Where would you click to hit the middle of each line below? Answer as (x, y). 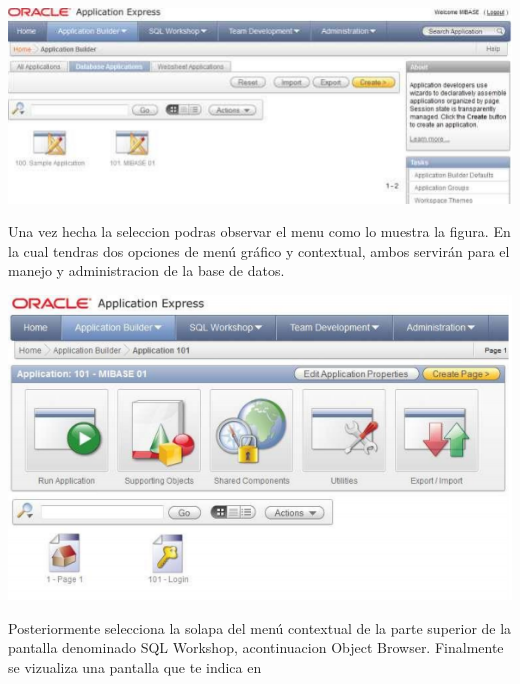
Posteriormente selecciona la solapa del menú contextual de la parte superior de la (260, 627)
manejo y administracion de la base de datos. (146, 270)
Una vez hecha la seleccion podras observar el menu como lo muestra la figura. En (259, 231)
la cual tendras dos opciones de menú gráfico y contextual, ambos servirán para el (259, 250)
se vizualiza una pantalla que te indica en (135, 666)
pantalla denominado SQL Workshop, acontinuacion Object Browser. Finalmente (256, 647)
